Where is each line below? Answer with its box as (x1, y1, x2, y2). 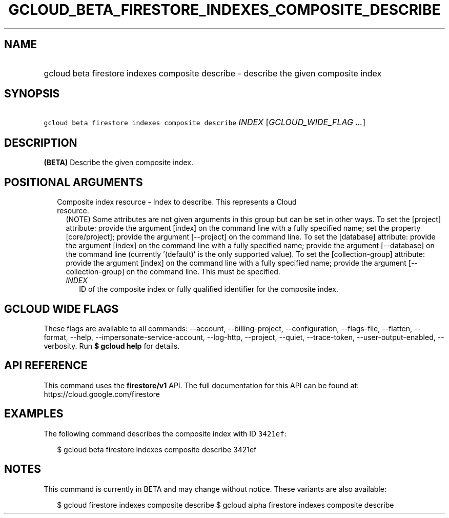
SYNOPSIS (4, 87, 60, 101)
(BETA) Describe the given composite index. (44, 158, 193, 167)
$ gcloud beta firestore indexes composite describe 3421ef (57, 445, 257, 454)
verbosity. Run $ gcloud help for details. (44, 341, 180, 350)
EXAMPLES (4, 407, 64, 421)
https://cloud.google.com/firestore (44, 389, 160, 399)
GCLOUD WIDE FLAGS (4, 302, 119, 315)
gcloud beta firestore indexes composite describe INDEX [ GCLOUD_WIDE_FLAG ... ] (44, 117, 366, 128)
